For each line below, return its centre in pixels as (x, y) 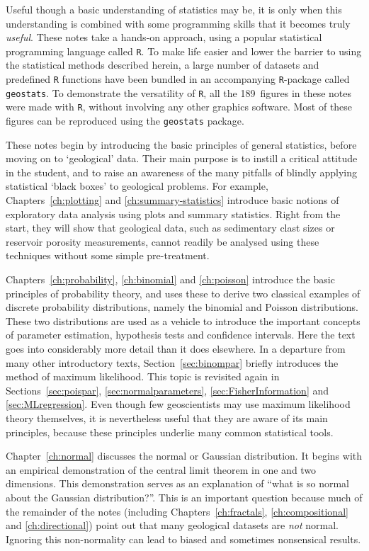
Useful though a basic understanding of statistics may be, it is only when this (174, 9)
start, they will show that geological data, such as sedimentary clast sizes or (170, 228)
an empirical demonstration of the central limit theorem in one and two (161, 469)
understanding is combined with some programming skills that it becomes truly (178, 23)
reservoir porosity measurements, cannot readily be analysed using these (163, 241)
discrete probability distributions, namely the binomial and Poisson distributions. (182, 307)
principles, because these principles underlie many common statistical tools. (170, 432)
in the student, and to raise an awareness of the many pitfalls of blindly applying (181, 172)
